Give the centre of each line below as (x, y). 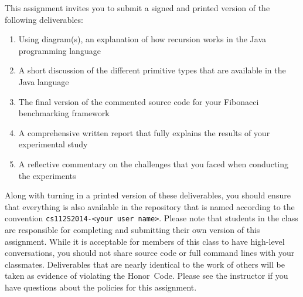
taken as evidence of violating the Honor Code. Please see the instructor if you (147, 276)
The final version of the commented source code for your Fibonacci (139, 101)
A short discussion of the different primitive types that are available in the (152, 70)
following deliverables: (44, 19)
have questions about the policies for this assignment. (101, 287)
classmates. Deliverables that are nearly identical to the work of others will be (145, 264)
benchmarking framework (64, 113)
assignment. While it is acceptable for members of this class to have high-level (145, 241)
